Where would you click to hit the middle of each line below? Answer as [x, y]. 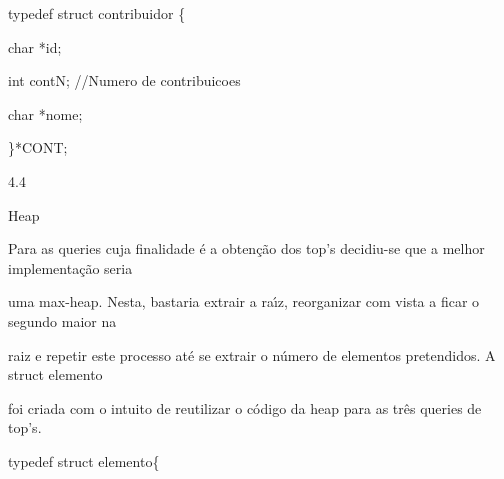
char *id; [35, 46]
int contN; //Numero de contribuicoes [124, 80]
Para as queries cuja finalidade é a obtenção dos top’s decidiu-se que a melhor [246, 248]
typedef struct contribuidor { [97, 13]
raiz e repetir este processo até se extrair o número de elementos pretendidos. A [252, 354]
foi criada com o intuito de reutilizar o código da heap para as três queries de [245, 407]
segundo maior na [62, 320]
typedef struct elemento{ [84, 460]
